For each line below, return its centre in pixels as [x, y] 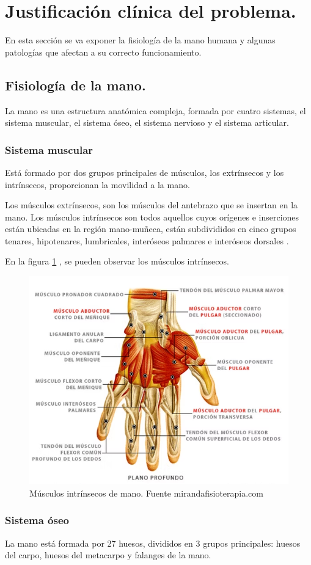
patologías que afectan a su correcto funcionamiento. [103, 52]
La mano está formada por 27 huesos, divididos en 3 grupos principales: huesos [153, 543]
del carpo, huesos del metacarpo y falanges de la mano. [108, 555]
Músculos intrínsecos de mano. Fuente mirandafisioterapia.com [146, 493]
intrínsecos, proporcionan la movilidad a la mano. [97, 184]
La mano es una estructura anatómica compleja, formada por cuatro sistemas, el [155, 110]
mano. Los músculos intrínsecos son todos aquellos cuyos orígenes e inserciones [152, 217]
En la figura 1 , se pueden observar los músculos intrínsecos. [117, 261]
